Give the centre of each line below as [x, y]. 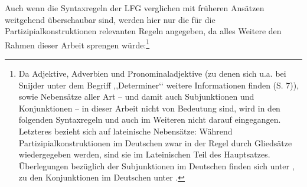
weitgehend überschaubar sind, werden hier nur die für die [110, 19]
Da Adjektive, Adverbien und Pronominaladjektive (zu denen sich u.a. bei [152, 73]
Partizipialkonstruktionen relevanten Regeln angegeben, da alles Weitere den [143, 31]
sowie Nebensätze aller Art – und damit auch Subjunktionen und [136, 96]
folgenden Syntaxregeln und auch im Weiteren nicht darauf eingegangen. [150, 119]
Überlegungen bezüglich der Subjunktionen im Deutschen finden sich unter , [156, 165]
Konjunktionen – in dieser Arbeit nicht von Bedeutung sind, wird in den [149, 108]
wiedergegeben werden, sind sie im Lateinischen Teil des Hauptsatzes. [144, 154]
